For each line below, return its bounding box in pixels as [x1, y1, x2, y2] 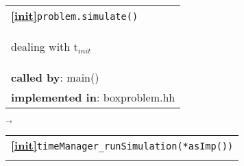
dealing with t [11, 38, 78, 54]
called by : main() [11, 69, 99, 85]
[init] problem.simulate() [11, 8, 138, 23]
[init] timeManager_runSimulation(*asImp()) [11, 137, 234, 154]
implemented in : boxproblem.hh [11, 89, 175, 105]
